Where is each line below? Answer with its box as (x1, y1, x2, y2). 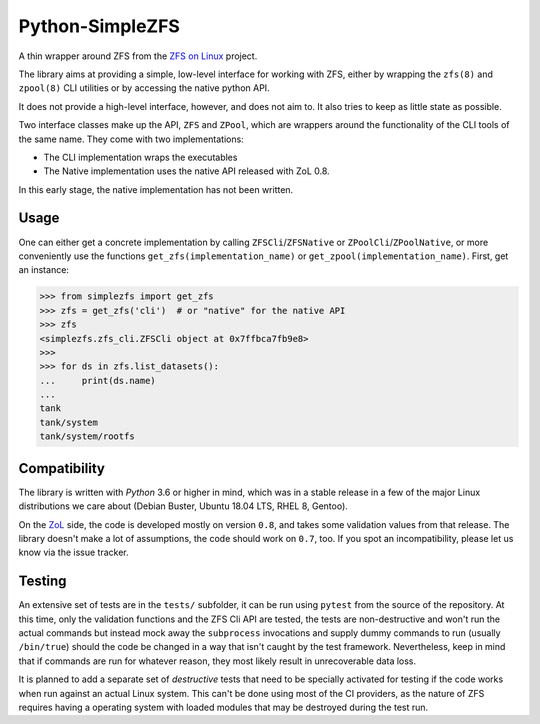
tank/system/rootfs (39, 431, 135, 442)
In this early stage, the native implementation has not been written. (18, 183, 294, 195)
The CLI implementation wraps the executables (43, 151, 238, 163)
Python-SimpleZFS (18, 15, 180, 37)
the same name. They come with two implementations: (18, 133, 244, 145)
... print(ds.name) (39, 375, 157, 386)
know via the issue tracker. (18, 546, 129, 559)
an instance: (18, 264, 70, 276)
